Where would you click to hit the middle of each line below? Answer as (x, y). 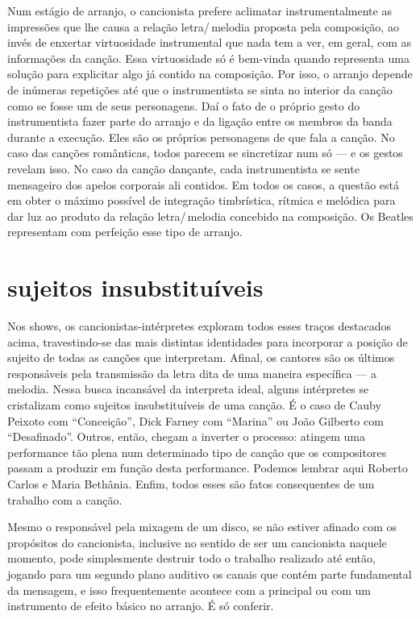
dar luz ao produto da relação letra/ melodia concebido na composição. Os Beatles (210, 216)
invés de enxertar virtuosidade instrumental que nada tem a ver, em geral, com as (210, 42)
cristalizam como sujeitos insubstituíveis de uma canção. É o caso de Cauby (194, 405)
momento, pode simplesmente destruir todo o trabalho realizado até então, (191, 558)
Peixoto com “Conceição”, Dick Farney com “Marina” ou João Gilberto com (195, 420)
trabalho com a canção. (65, 499)
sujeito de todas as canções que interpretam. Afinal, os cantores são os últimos (201, 357)
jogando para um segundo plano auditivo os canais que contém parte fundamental (210, 573)
